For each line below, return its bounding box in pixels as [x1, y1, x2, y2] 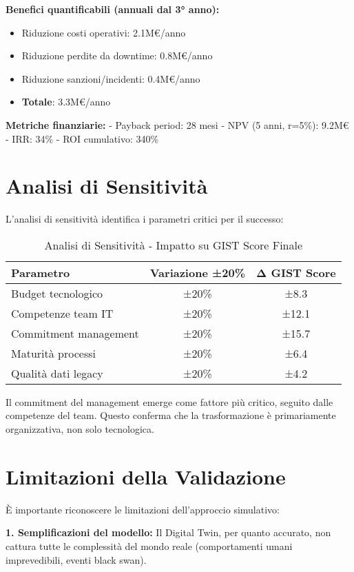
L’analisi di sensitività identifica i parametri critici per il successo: [6, 212, 284, 226]
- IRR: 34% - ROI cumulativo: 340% [6, 131, 159, 145]
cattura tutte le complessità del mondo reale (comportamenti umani [6, 538, 293, 553]
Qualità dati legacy [11, 365, 103, 381]
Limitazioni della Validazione [6, 462, 286, 490]
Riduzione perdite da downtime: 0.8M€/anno [21, 48, 213, 63]
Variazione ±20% [149, 264, 245, 280]
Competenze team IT [11, 305, 114, 321]
